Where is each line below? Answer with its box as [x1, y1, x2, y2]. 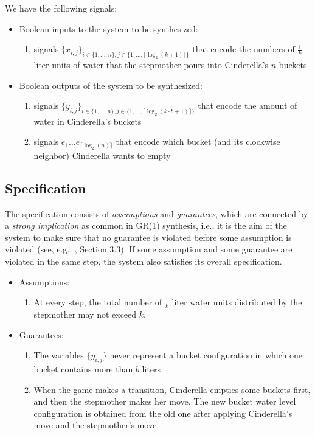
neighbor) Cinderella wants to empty [33, 148, 171, 161]
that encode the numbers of [192, 43, 295, 55]
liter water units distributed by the [171, 296, 302, 308]
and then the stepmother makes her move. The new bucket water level [33, 395, 296, 408]
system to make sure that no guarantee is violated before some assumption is [5, 231, 292, 243]
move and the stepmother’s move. [33, 419, 159, 431]
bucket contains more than [33, 363, 133, 375]
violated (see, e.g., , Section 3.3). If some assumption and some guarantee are [5, 243, 292, 256]
